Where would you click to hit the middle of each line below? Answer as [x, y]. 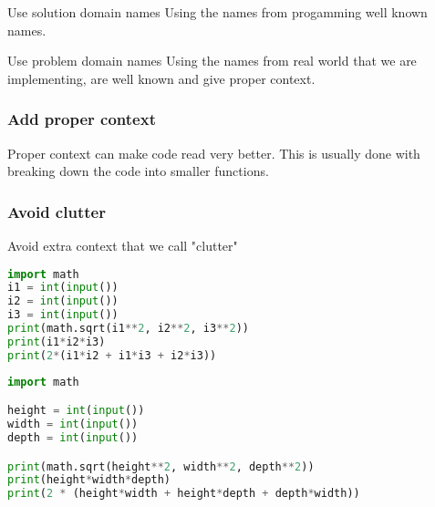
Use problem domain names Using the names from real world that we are [212, 61]
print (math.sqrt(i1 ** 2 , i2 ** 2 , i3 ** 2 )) [128, 329]
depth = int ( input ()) [73, 438]
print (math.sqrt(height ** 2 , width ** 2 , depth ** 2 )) [161, 466]
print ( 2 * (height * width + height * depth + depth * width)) [184, 494]
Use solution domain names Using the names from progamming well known [217, 12]
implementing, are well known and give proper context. [161, 78]
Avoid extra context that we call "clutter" [123, 245]
